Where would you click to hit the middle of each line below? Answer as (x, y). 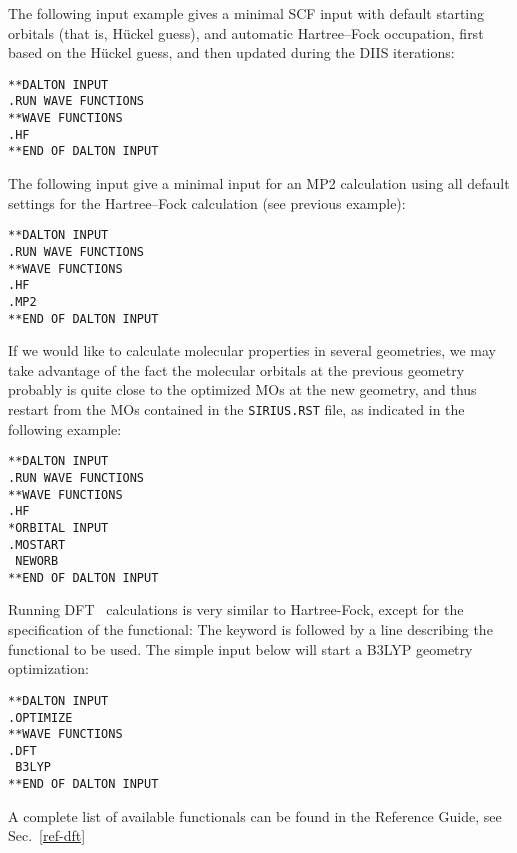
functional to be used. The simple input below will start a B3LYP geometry (240, 648)
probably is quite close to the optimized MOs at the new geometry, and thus (242, 389)
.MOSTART (37, 544)
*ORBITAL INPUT (58, 527)
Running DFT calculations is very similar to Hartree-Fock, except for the (236, 609)
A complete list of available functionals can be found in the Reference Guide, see (255, 815)
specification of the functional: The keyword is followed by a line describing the (250, 629)
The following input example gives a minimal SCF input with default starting (246, 13)
